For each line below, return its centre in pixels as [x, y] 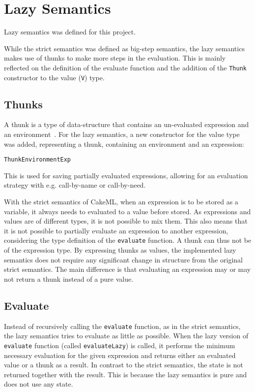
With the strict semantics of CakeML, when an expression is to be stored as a [121, 202]
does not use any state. [39, 384]
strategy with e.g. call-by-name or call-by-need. [75, 185]
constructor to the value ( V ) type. [54, 77]
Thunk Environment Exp [38, 160]
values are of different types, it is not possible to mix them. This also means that [126, 221]
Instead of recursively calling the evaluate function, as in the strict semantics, [122, 326]
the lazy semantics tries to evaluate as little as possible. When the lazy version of [126, 336]
